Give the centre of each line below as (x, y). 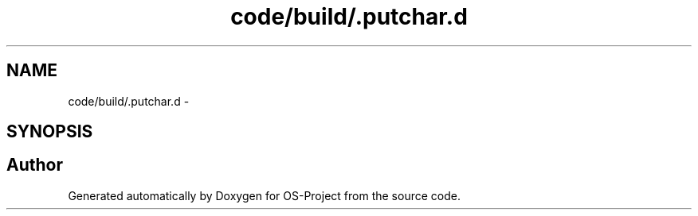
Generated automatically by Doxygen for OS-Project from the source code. (264, 195)
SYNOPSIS (50, 132)
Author (35, 165)
